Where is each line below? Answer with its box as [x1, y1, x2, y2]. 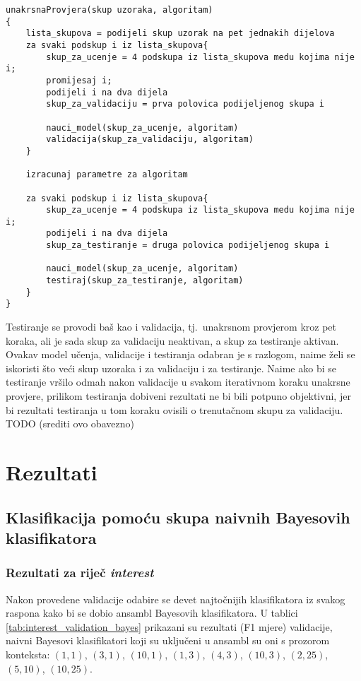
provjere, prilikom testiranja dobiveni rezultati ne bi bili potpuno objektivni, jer [6, 389, 351, 403]
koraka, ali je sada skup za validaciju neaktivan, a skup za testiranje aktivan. [6, 333, 339, 348]
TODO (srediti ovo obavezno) [6, 416, 134, 431]
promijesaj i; [46, 75, 112, 85]
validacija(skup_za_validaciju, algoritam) [46, 134, 254, 145]
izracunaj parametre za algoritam [25, 170, 188, 180]
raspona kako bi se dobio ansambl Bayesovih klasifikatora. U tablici [6, 605, 298, 620]
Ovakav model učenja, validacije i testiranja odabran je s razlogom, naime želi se [6, 347, 355, 362]
